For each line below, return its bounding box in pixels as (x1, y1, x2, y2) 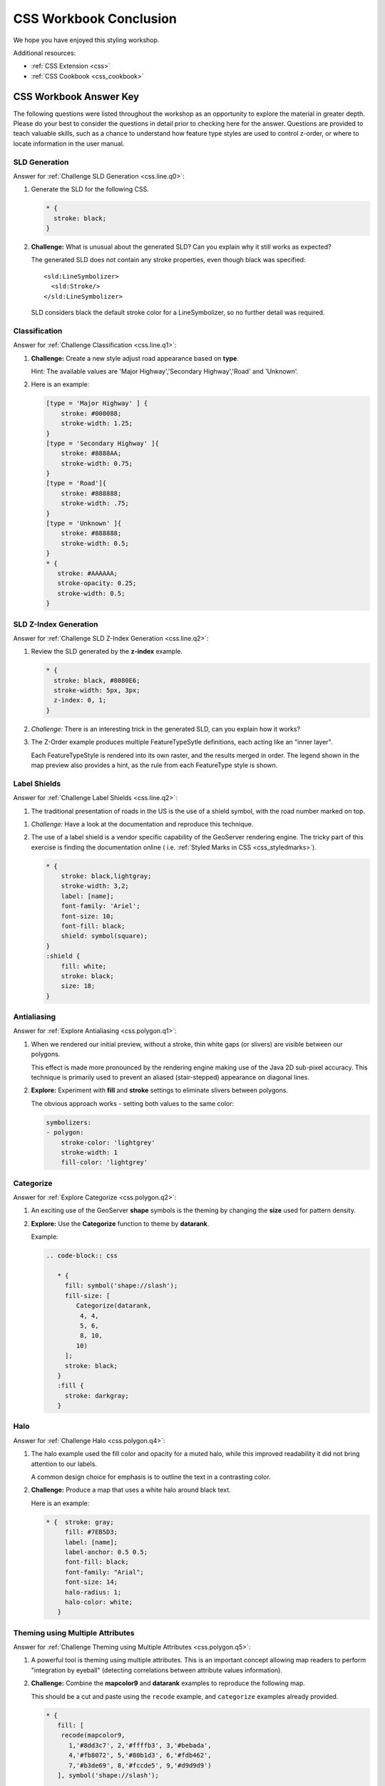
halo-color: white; (64, 1597, 133, 1606)
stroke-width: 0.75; (61, 459, 133, 467)
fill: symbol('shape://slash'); (64, 1282, 178, 1289)
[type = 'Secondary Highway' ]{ (46, 439, 160, 447)
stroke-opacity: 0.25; (57, 579, 137, 587)
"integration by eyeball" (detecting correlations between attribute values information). (31, 1665, 283, 1675)
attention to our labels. (31, 1460, 98, 1468)
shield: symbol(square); (61, 932, 148, 940)
